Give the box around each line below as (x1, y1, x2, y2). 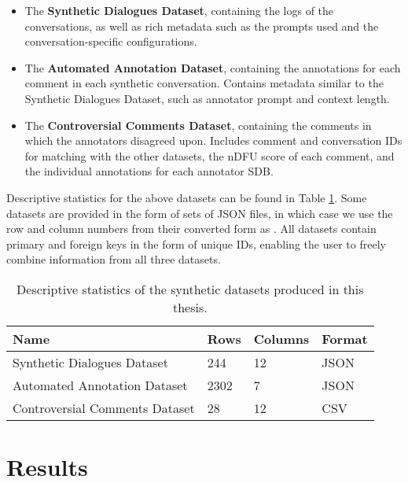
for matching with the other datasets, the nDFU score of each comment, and (24, 147, 395, 164)
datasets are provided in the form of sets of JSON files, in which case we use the (6, 205, 393, 221)
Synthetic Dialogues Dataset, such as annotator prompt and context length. (24, 90, 390, 106)
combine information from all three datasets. (6, 251, 221, 267)
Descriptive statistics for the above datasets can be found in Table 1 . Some (6, 189, 367, 205)
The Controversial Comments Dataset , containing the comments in (24, 116, 372, 133)
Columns (253, 329, 310, 348)
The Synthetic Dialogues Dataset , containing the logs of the (24, 2, 334, 18)
